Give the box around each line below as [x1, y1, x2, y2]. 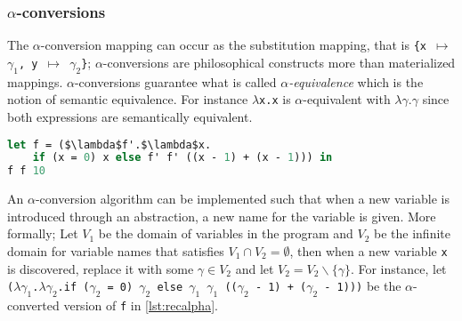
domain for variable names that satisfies [7, 241, 224, 260]
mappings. [7, 72, 63, 91]
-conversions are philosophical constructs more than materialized [102, 52, 456, 71]
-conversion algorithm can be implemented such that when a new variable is [35, 189, 450, 208]
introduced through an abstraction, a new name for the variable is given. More [7, 206, 436, 225]
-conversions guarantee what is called [74, 72, 277, 91]
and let [235, 259, 274, 277]
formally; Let [7, 224, 78, 243]
